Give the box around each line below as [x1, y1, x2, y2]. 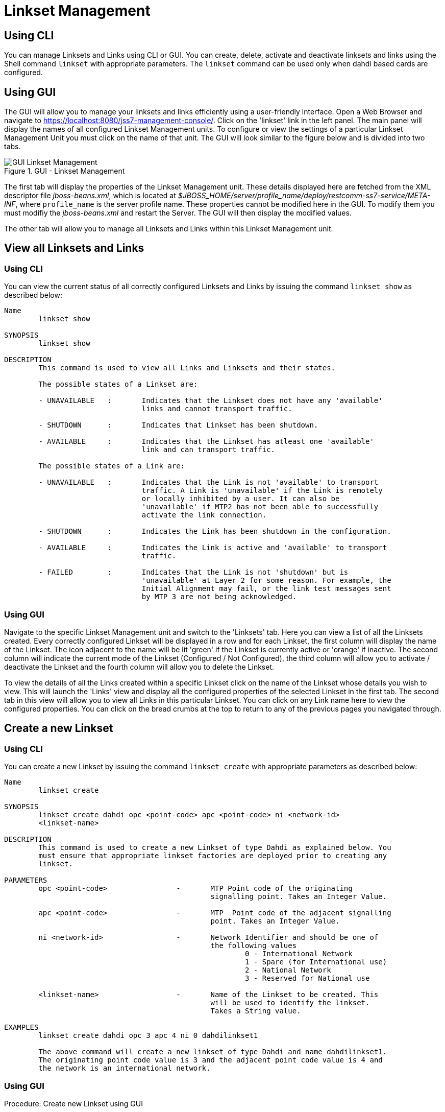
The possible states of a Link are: [38, 462, 185, 470]
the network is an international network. [38, 1064, 211, 1073]
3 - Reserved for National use [245, 974, 370, 983]
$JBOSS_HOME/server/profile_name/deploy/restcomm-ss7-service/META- [178, 191, 431, 200]
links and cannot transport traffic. [141, 405, 292, 413]
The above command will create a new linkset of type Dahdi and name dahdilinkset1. [38, 1048, 387, 1056]
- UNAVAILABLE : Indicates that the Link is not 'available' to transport [38, 478, 379, 487]
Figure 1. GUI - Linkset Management [4, 167, 125, 176]
